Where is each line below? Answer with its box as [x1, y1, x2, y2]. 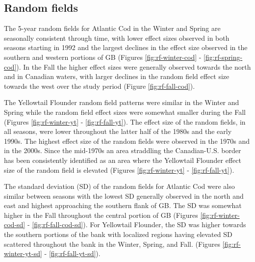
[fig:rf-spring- [204, 52, 243, 62]
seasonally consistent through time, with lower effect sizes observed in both [4, 32, 229, 43]
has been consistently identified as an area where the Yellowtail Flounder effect [4, 155, 241, 165]
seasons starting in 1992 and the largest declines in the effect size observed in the [4, 42, 248, 52]
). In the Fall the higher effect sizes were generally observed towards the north [16, 61, 251, 72]
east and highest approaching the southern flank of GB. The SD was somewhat [4, 200, 242, 210]
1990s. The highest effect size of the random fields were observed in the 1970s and [4, 135, 250, 146]
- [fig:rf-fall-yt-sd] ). [44, 248, 101, 259]
